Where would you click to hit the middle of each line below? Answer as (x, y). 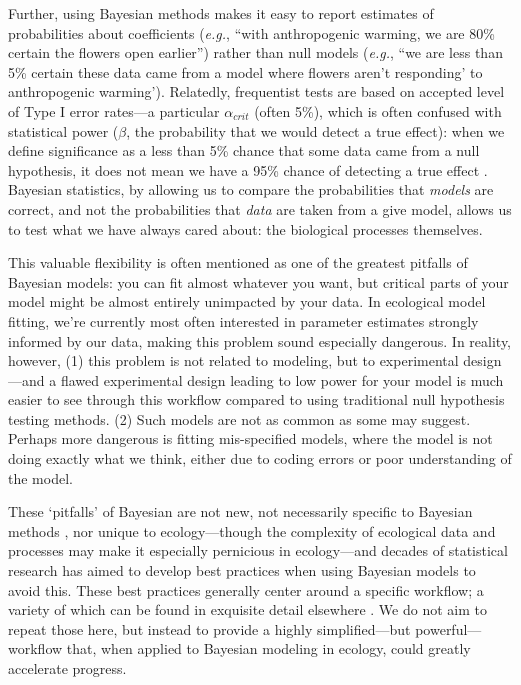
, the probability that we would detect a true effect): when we (315, 130)
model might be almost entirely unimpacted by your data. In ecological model (247, 301)
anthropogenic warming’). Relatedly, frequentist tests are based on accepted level (256, 91)
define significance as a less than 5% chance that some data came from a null (244, 150)
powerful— (448, 628)
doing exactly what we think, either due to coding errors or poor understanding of (260, 458)
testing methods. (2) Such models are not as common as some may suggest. (239, 418)
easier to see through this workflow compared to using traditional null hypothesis (256, 399)
